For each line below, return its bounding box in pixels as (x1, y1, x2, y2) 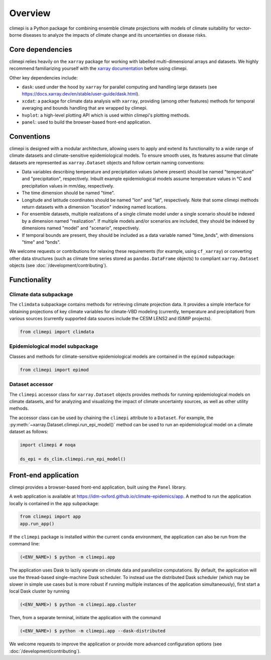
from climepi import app (20, 514, 81, 520)
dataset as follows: (9, 429, 49, 435)
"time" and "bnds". (22, 239, 61, 245)
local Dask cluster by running (9, 588, 70, 594)
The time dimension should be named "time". (22, 190, 115, 196)
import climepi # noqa (20, 442, 76, 448)
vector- (236, 25, 252, 31)
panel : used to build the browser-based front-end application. (22, 119, 152, 125)
